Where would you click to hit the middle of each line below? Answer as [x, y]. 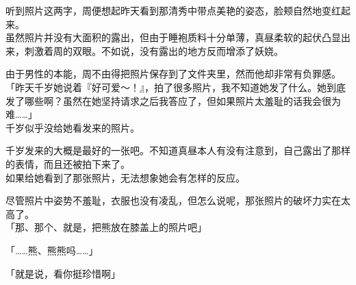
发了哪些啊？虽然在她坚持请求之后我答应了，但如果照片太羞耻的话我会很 [168, 100]
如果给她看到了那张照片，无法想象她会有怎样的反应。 [125, 177]
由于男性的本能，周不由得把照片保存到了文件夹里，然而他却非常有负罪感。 [173, 74]
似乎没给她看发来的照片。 [82, 127]
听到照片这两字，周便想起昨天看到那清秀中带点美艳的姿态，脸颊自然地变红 [173, 10]
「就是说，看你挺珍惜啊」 [63, 273]
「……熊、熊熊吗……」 [52, 250]
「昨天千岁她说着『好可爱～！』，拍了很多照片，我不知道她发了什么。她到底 [176, 87]
